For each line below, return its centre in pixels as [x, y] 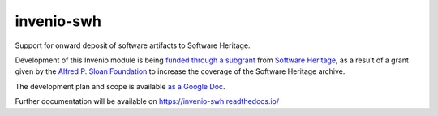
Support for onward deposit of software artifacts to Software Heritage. [133, 45]
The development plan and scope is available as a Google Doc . [120, 86]
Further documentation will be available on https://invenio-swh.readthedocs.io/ [147, 101]
